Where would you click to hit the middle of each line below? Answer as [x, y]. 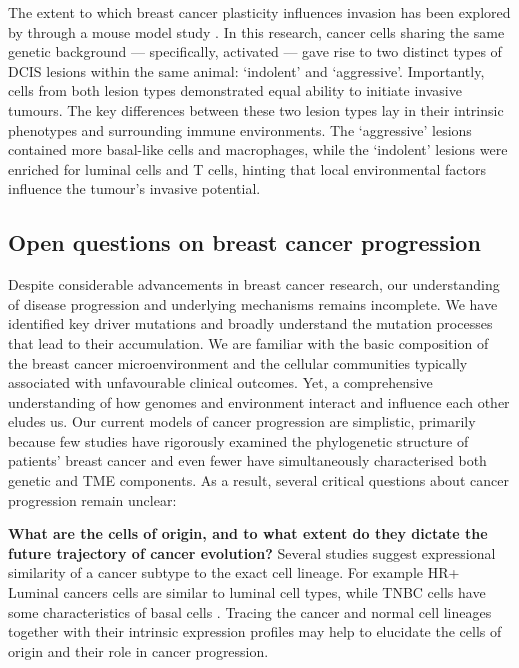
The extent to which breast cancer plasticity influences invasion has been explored [259, 12]
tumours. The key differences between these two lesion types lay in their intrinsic [256, 109]
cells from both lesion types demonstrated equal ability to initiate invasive [235, 90]
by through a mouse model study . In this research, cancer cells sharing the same [256, 31]
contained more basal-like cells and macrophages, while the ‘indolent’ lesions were [258, 149]
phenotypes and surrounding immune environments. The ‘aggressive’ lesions [240, 129]
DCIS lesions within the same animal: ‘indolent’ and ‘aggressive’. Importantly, [246, 70]
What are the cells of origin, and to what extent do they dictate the [248, 533]
